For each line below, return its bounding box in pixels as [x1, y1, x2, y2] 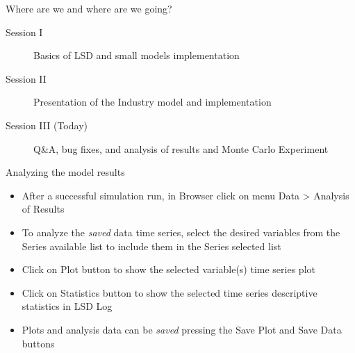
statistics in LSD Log [22, 299, 113, 313]
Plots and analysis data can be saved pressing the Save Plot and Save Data [22, 322, 342, 336]
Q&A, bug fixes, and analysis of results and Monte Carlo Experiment [33, 141, 329, 156]
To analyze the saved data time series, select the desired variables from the [22, 224, 340, 239]
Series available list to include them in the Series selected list [22, 238, 281, 253]
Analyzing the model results [6, 165, 125, 179]
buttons [22, 336, 55, 350]
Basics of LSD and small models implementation [33, 48, 240, 63]
